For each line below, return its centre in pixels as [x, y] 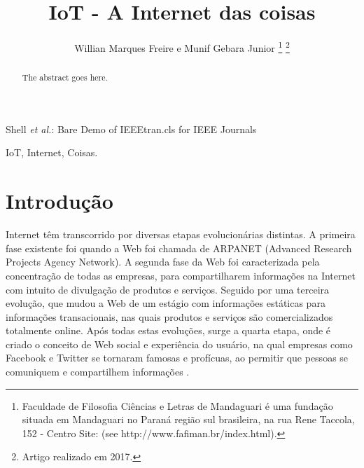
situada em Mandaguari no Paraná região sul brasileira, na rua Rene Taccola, [188, 419]
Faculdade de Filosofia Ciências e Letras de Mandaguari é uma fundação [177, 405]
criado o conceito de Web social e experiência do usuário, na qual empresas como [179, 344]
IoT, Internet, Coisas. [52, 152]
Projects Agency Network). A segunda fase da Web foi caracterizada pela [163, 262]
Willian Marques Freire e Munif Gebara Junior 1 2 [182, 47]
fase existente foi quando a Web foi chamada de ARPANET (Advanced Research [179, 248]
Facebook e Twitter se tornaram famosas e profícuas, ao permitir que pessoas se [177, 358]
